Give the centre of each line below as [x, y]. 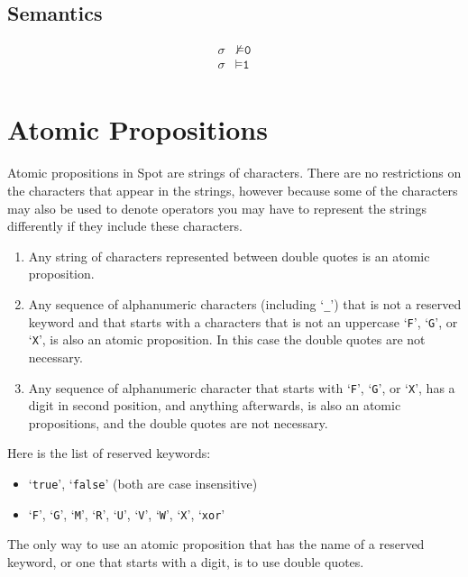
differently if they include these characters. [125, 226]
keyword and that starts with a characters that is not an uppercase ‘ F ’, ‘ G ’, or [243, 321]
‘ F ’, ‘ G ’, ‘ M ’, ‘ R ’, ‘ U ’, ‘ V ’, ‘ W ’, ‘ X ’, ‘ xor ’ [127, 513]
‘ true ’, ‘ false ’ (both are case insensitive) [143, 483]
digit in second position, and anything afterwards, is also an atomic [215, 405]
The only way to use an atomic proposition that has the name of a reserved [216, 544]
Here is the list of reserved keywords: [109, 453]
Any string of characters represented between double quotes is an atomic [229, 256]
